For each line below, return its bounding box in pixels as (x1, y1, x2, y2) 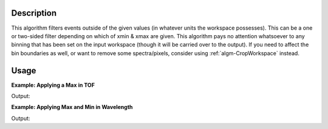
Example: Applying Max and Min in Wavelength (11, 104, 133, 111)
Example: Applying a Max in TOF (11, 81, 95, 88)
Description (11, 8, 57, 18)
